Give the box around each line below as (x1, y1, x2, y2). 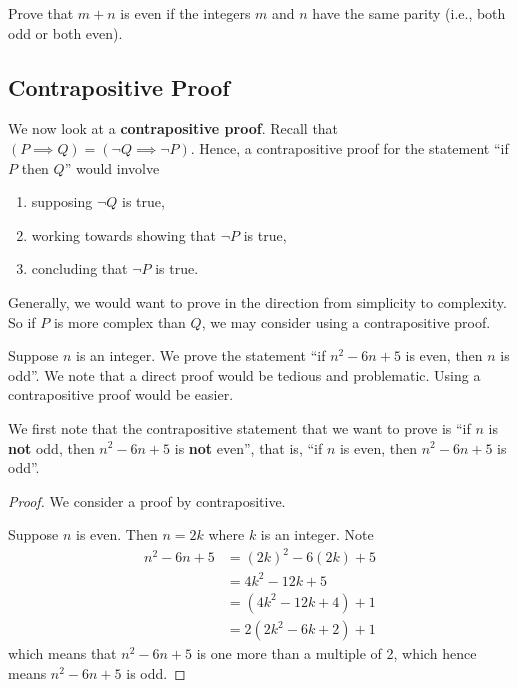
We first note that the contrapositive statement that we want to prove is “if (8, 417, 471, 438)
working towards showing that (31, 224, 216, 245)
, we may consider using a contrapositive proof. (201, 311, 491, 332)
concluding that (31, 258, 128, 279)
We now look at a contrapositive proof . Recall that (8, 118, 339, 139)
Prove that (8, 3, 74, 23)
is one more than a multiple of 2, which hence (196, 643, 477, 664)
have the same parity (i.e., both (312, 3, 506, 23)
